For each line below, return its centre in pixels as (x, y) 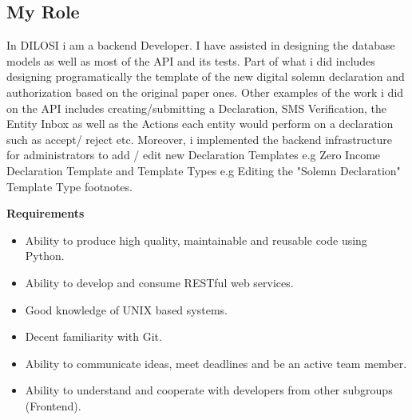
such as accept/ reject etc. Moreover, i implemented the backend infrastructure (200, 139)
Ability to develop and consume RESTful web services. (159, 282)
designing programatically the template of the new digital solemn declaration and (206, 76)
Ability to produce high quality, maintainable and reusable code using (196, 240)
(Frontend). (53, 405)
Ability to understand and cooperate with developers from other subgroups (209, 390)
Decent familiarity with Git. (93, 336)
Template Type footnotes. (69, 186)
